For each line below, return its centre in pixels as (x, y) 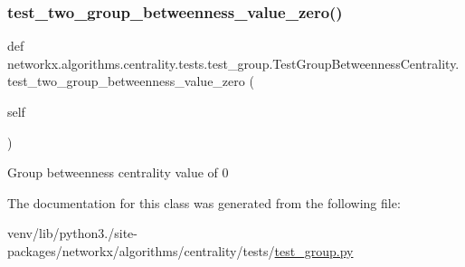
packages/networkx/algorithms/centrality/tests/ (141, 250)
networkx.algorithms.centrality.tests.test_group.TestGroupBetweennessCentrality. (233, 63)
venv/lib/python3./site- (72, 233)
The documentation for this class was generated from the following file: (204, 202)
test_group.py (314, 250)
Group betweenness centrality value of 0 (118, 172)
